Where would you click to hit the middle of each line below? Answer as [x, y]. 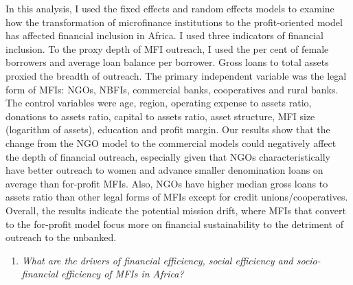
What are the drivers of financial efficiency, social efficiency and [157, 260]
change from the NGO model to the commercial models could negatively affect [171, 142]
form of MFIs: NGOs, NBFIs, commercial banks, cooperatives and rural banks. [172, 89]
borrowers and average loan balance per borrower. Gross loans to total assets [167, 62]
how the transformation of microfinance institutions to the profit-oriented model [174, 22]
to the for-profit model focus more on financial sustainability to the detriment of [174, 224]
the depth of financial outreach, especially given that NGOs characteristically [168, 156]
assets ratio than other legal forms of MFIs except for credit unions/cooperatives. [177, 197]
